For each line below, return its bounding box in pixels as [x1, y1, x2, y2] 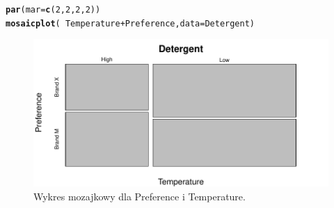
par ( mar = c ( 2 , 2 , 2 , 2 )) [6, 5, 101, 15]
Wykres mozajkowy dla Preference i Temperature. [33, 189, 246, 203]
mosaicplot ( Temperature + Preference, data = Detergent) [6, 18, 255, 29]
